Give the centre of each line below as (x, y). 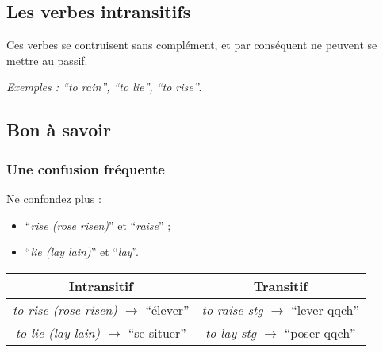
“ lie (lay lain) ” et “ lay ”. (82, 252)
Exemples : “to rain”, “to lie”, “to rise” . (104, 87)
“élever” (167, 309)
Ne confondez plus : (54, 198)
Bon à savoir (59, 130)
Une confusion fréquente (86, 168)
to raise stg (232, 309)
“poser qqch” (320, 332)
